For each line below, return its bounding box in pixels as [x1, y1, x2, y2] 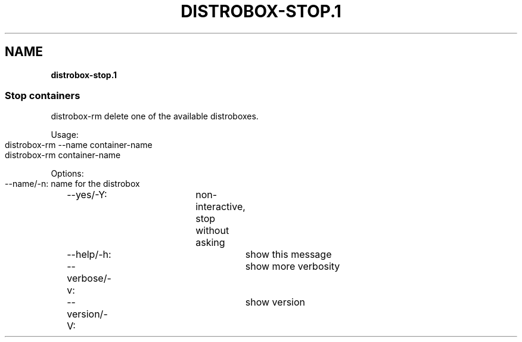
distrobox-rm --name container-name [5, 140, 153, 150]
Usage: [51, 130, 79, 140]
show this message [245, 248, 332, 261]
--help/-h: [67, 248, 111, 261]
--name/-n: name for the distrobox [5, 178, 140, 189]
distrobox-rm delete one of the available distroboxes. [51, 111, 259, 122]
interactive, [195, 201, 246, 213]
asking [195, 236, 225, 249]
